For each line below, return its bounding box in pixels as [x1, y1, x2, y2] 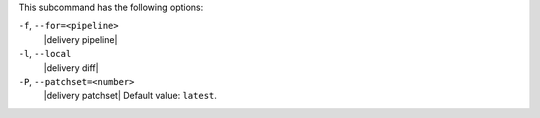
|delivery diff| [43, 61, 99, 74]
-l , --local [18, 48, 72, 60]
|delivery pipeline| [43, 33, 118, 45]
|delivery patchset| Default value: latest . [43, 90, 217, 102]
